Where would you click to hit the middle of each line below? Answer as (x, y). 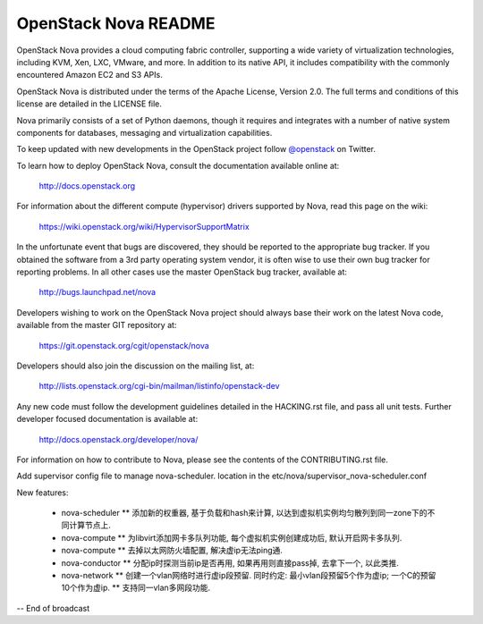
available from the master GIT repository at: (97, 325)
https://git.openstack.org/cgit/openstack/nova (124, 345)
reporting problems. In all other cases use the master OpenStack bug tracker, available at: (182, 272)
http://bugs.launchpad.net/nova (97, 292)
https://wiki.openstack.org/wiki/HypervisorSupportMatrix (144, 226)
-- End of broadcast (53, 608)
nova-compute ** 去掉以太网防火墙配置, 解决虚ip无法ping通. (172, 551)
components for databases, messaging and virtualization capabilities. (144, 132)
